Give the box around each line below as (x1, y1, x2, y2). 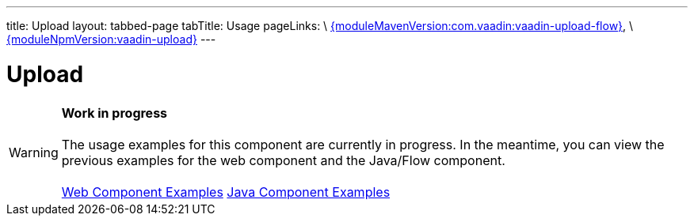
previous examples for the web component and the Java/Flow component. (61, 152, 505, 168)
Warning (9, 144, 59, 160)
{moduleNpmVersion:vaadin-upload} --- (6, 32, 216, 46)
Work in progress (61, 104, 168, 121)
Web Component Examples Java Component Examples (61, 183, 391, 200)
